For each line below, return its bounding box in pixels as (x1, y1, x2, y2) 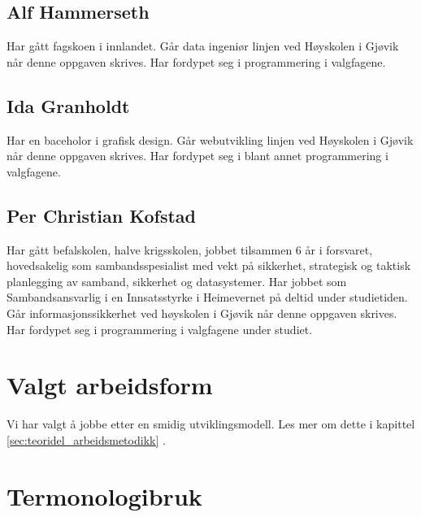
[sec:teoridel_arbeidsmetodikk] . (7, 431, 166, 448)
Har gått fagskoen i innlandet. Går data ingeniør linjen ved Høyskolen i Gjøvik (7, 37, 399, 54)
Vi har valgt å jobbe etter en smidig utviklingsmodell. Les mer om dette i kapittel (7, 415, 415, 432)
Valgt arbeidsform (7, 368, 213, 402)
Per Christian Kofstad (7, 202, 197, 228)
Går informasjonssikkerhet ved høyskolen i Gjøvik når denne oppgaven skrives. (7, 304, 397, 321)
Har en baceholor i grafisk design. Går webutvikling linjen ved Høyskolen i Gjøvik (7, 131, 414, 148)
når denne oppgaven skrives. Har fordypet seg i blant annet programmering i (7, 147, 388, 164)
